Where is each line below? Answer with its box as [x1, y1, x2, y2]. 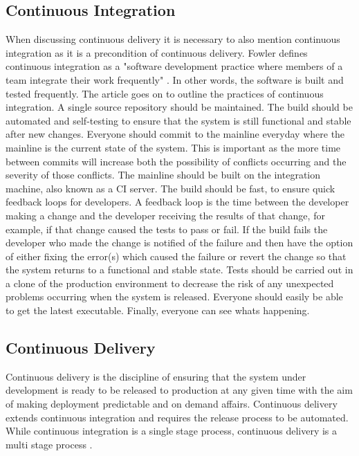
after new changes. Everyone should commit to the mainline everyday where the [6, 127, 345, 141]
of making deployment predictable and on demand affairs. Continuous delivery [6, 396, 338, 411]
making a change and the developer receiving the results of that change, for [6, 208, 325, 222]
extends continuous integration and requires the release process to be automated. [6, 410, 349, 424]
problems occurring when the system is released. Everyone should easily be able [6, 289, 343, 304]
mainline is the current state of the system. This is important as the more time [6, 140, 341, 154]
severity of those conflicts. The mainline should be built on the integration [6, 167, 321, 182]
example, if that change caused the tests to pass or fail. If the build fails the [6, 221, 328, 236]
